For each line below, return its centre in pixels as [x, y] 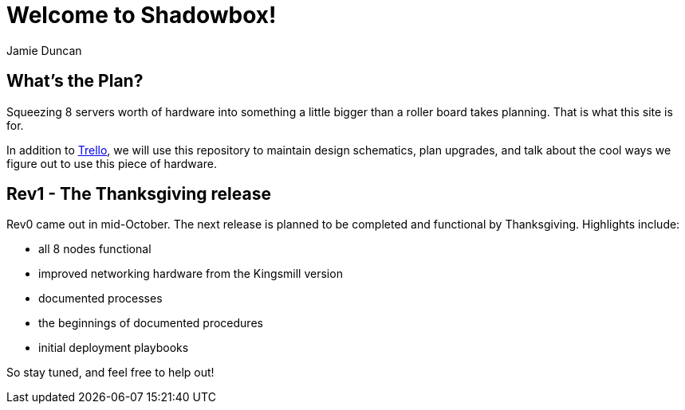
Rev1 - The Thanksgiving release [139, 194]
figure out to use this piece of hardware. [112, 163]
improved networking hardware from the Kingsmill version [191, 274]
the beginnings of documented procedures [151, 323]
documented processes [100, 299]
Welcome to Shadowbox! [142, 15]
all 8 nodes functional [95, 249]
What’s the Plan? [75, 81]
